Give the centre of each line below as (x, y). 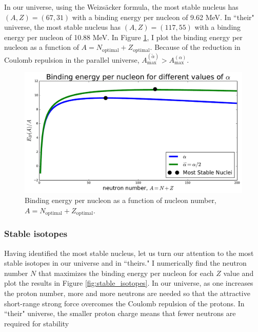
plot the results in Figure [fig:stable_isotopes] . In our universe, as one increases (129, 283)
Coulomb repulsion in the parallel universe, (72, 59)
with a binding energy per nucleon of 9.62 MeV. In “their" (163, 17)
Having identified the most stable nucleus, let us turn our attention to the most (129, 253)
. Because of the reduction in (195, 47)
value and (239, 273)
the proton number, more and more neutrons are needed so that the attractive (127, 293)
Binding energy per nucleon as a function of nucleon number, (121, 200)
